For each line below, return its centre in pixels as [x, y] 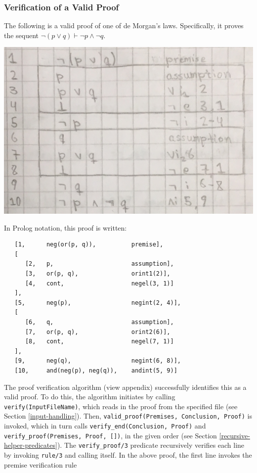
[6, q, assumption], [99, 322]
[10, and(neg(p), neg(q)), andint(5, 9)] [96, 370]
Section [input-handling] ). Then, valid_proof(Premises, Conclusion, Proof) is [128, 416]
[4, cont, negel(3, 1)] [99, 283]
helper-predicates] [31, 445]
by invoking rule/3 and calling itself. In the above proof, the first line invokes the [128, 455]
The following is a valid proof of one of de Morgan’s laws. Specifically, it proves [124, 25]
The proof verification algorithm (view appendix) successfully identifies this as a [125, 387]
